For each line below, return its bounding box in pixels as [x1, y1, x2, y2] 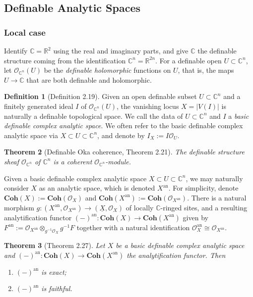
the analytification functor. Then [126, 249, 226, 260]
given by [183, 212, 208, 222]
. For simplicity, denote [168, 183, 239, 193]
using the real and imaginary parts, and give [53, 46, 189, 55]
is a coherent [53, 156, 92, 166]
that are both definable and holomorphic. [26, 74, 152, 85]
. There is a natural [187, 192, 247, 202]
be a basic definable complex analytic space [116, 240, 245, 250]
